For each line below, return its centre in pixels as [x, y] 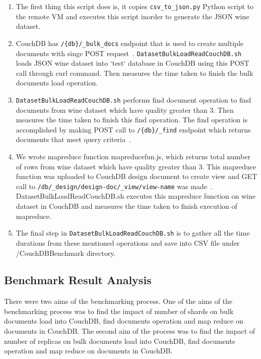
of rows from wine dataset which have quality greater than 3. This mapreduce [136, 166]
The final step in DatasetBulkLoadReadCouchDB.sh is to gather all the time [133, 233]
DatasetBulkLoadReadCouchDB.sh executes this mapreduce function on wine [136, 196]
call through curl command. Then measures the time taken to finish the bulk [135, 73]
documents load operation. [57, 83]
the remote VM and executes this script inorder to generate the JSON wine [133, 16]
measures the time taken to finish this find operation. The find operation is [132, 120]
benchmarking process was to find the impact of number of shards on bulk [119, 311]
